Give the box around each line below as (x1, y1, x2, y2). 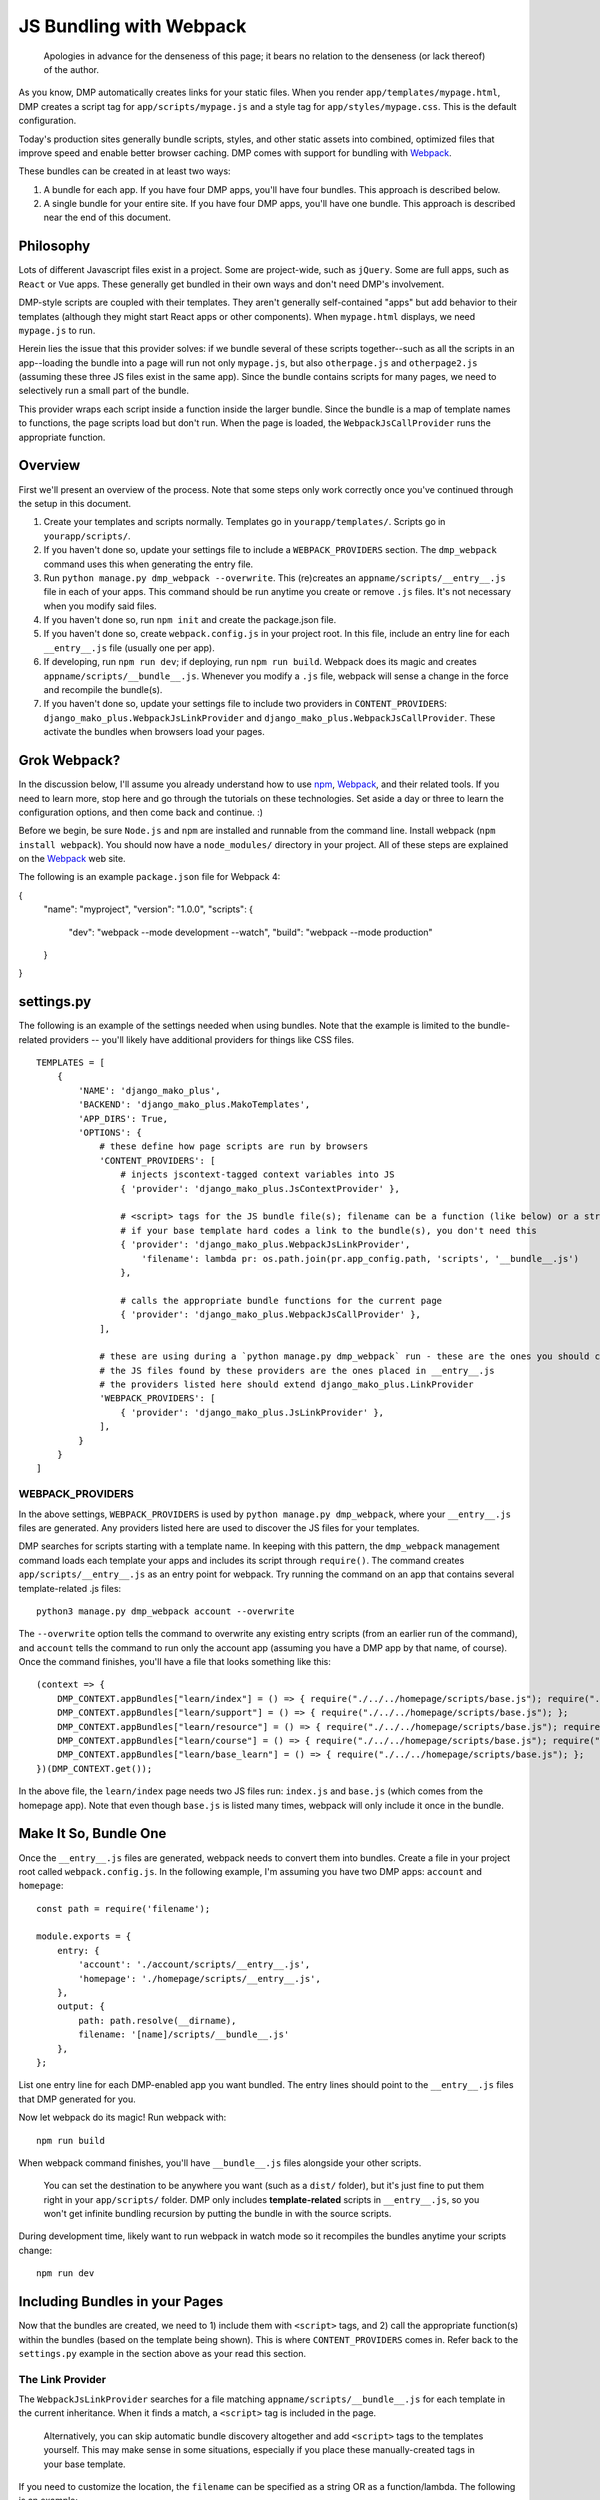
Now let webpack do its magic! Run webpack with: (18, 2111, 227, 2124)
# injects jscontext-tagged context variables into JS (120, 1169, 395, 1180)
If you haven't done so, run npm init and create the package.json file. (43, 614, 337, 626)
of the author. (43, 63, 100, 75)
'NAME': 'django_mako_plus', (78, 1085, 222, 1096)
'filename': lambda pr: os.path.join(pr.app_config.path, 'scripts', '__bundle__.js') (141, 1253, 580, 1264)
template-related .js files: (18, 1582, 122, 1594)
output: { (56, 2001, 105, 2012)
